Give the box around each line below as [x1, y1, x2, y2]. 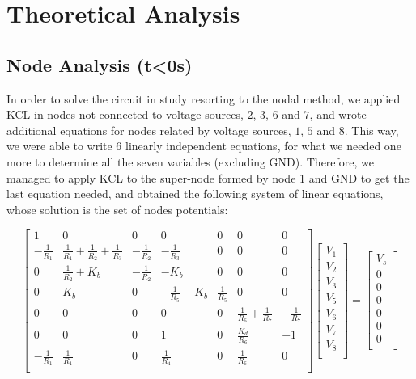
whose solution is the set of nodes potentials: [6, 200, 228, 217]
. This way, [344, 121, 399, 138]
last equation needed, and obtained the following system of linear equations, [6, 185, 384, 202]
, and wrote [309, 106, 367, 123]
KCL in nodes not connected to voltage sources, [6, 106, 244, 123]
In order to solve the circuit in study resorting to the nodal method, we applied [6, 90, 401, 107]
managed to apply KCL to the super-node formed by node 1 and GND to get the [6, 169, 410, 186]
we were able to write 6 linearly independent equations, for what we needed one [6, 137, 401, 154]
